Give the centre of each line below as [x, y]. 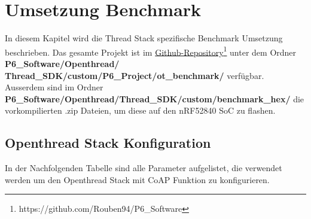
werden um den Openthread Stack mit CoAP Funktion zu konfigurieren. [137, 179]
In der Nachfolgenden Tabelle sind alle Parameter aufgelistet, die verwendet [144, 168]
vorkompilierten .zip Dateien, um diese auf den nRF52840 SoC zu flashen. [140, 110]
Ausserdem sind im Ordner [54, 87]
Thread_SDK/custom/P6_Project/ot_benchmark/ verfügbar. [135, 75]
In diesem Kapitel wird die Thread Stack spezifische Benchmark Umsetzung [144, 38]
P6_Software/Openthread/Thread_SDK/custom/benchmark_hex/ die [155, 98]
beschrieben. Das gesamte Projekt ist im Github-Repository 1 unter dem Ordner [151, 51]
